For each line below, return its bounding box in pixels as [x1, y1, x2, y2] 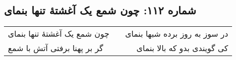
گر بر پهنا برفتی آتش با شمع [8, 42, 104, 54]
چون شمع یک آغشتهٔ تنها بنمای [8, 28, 110, 40]
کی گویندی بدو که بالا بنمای [136, 42, 229, 54]
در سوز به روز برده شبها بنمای [125, 28, 229, 40]
